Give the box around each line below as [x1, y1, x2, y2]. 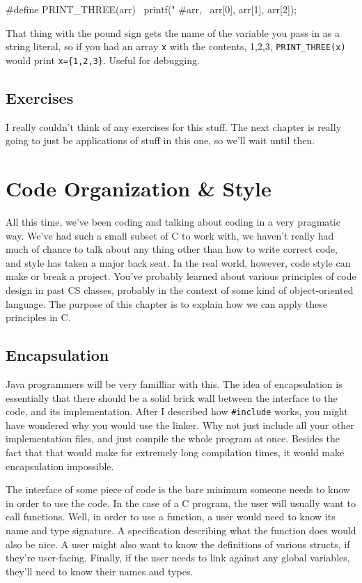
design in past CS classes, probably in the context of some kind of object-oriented [6, 282, 354, 297]
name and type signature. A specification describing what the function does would [6, 522, 356, 537]
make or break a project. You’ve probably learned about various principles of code [6, 269, 356, 283]
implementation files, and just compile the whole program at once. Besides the [6, 431, 340, 446]
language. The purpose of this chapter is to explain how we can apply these [6, 296, 327, 311]
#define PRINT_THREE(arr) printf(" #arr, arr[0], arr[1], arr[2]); [6, 2, 297, 16]
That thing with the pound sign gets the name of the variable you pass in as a [6, 25, 340, 40]
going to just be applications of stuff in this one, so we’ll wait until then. [6, 133, 315, 148]
